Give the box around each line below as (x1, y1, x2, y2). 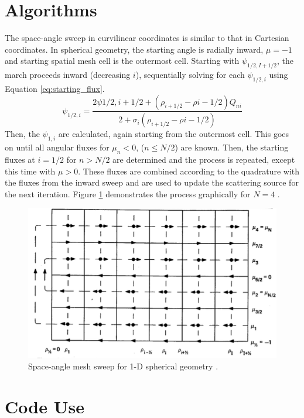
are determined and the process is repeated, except (112, 153, 295, 165)
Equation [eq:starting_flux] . (5, 82, 105, 94)
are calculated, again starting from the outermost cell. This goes (58, 128, 289, 140)
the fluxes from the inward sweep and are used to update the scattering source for (5, 176, 299, 189)
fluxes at (5, 153, 35, 165)
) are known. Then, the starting (175, 141, 289, 153)
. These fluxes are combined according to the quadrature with (78, 165, 300, 177)
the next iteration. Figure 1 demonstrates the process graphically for (5, 187, 251, 200)
